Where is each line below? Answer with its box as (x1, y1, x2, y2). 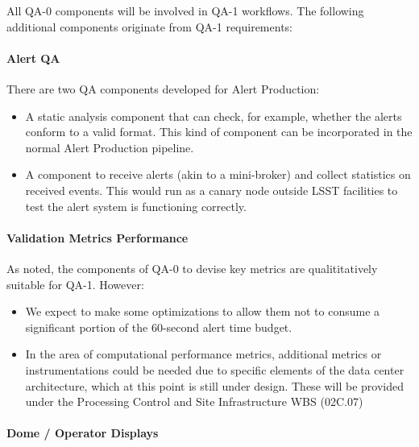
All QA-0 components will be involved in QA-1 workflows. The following (6, 2, 364, 19)
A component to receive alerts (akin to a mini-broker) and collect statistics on (25, 166, 411, 183)
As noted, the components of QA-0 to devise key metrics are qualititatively (6, 259, 378, 276)
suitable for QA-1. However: (6, 275, 144, 292)
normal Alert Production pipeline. (25, 139, 194, 155)
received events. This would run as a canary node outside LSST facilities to (25, 181, 398, 198)
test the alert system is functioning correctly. (25, 197, 247, 214)
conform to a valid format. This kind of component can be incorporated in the (25, 123, 413, 140)
